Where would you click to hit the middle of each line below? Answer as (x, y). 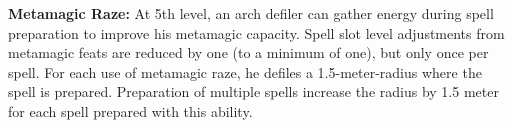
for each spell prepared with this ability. (130, 110)
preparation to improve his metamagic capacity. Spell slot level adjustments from (256, 32)
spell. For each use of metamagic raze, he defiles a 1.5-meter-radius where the (245, 71)
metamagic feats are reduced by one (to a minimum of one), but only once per (248, 52)
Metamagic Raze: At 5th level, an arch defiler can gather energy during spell (251, 13)
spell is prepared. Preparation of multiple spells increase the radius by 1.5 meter (253, 91)
